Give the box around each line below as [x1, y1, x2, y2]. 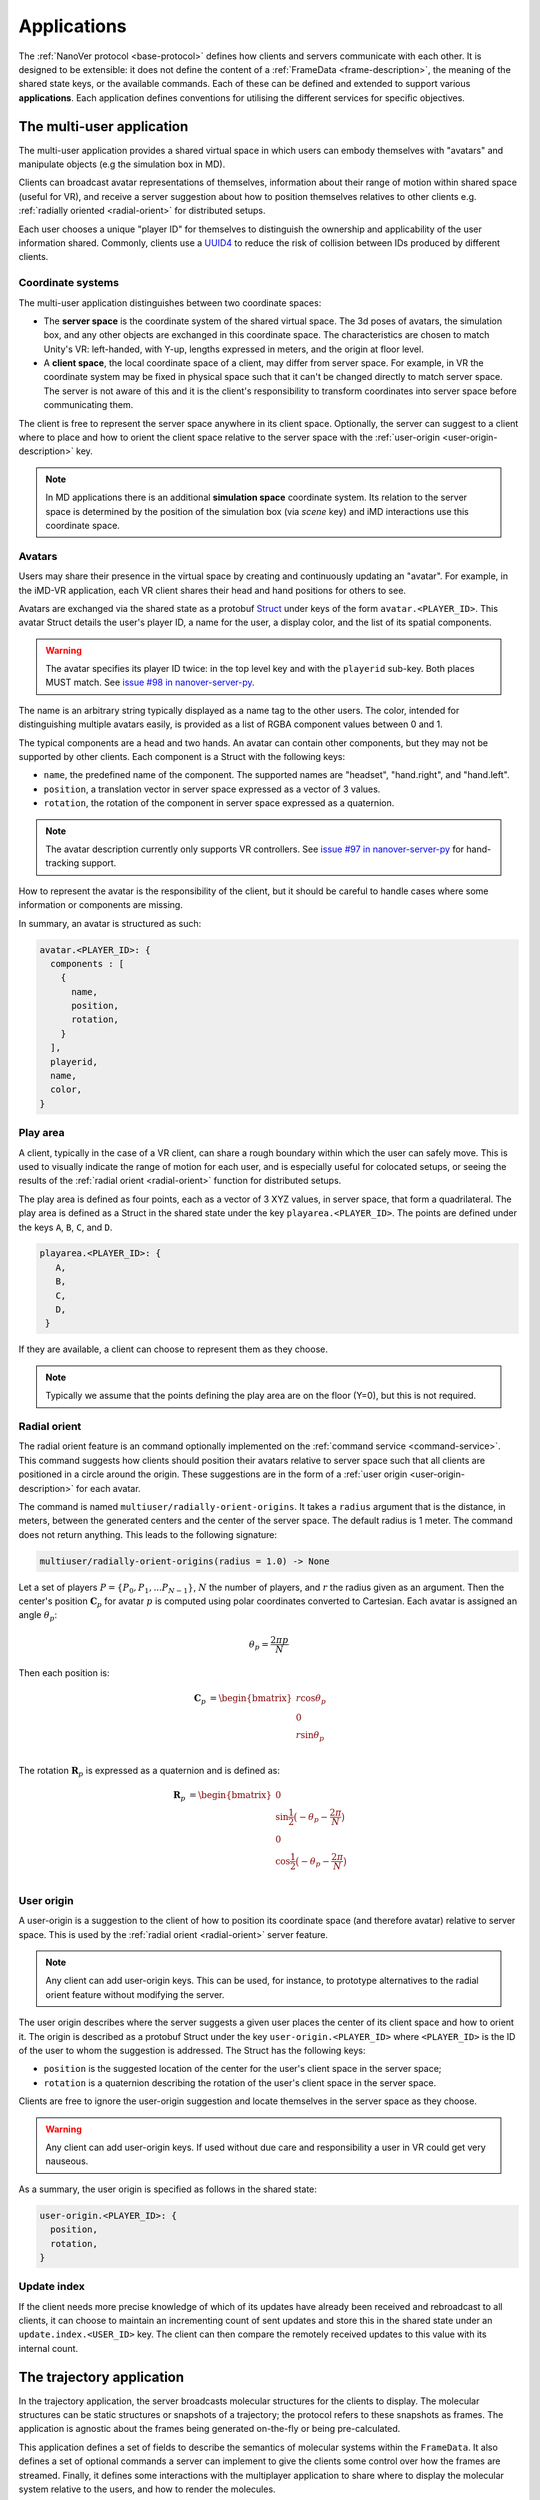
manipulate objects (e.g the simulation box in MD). [18, 158, 226, 170]
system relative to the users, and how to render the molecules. [18, 2483, 276, 2495]
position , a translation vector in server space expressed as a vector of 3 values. [43, 783, 381, 795]
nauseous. [45, 2155, 89, 2167]
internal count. [18, 2342, 79, 2354]
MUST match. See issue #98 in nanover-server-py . [45, 676, 255, 689]
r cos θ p [295, 1692, 327, 1706]
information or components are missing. [18, 899, 184, 911]
